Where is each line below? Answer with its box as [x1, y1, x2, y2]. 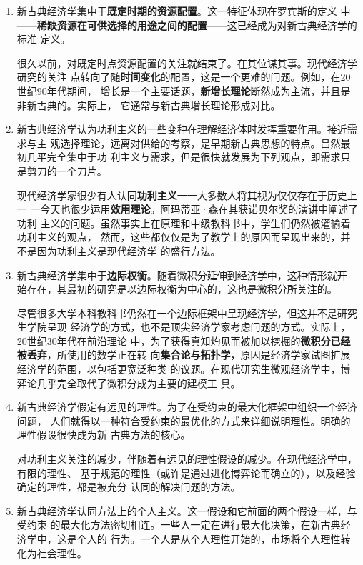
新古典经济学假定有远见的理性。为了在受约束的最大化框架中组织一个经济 [16, 399, 357, 414]
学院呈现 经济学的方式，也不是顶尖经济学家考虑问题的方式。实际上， [26, 319, 351, 334]
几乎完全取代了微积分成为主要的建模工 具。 [36, 375, 241, 390]
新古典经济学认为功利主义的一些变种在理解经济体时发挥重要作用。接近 [16, 121, 347, 136]
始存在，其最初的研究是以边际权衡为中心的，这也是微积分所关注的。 [16, 281, 337, 296]
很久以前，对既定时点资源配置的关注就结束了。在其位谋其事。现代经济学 [16, 55, 357, 70]
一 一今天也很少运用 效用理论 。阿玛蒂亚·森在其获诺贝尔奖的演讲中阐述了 [16, 201, 359, 216]
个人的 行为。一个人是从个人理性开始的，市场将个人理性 [76, 531, 341, 546]
